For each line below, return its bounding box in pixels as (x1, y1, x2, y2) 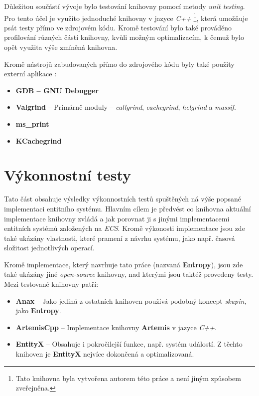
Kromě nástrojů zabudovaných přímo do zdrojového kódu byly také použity (4, 58, 235, 69)
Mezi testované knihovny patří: (4, 279, 99, 289)
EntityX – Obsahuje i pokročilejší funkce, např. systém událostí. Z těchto (15, 339, 243, 349)
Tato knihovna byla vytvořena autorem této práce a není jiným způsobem (15, 373, 241, 383)
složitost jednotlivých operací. (4, 242, 95, 253)
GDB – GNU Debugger (15, 85, 99, 95)
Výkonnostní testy (4, 165, 131, 185)
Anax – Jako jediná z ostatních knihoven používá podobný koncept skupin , (15, 295, 247, 306)
